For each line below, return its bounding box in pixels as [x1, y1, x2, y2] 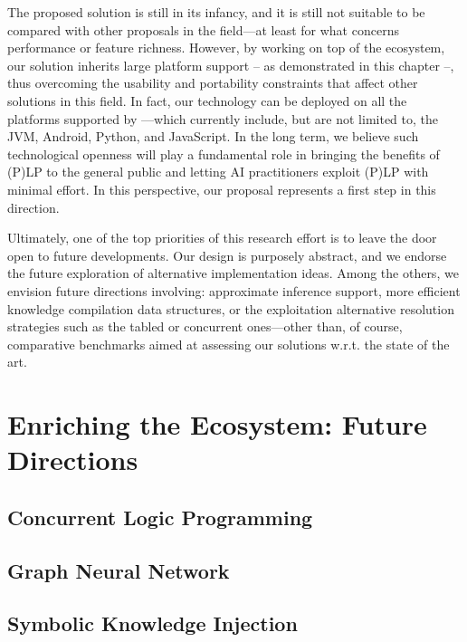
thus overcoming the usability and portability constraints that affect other [7, 73, 418, 92]
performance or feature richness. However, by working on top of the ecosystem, [7, 38, 445, 57]
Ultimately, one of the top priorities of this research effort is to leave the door [7, 228, 437, 247]
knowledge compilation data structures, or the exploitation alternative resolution [7, 299, 454, 318]
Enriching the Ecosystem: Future [7, 406, 427, 443]
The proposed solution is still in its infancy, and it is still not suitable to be [7, 3, 425, 21]
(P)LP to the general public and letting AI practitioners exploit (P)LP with [7, 162, 429, 181]
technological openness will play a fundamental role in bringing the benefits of [7, 144, 440, 163]
